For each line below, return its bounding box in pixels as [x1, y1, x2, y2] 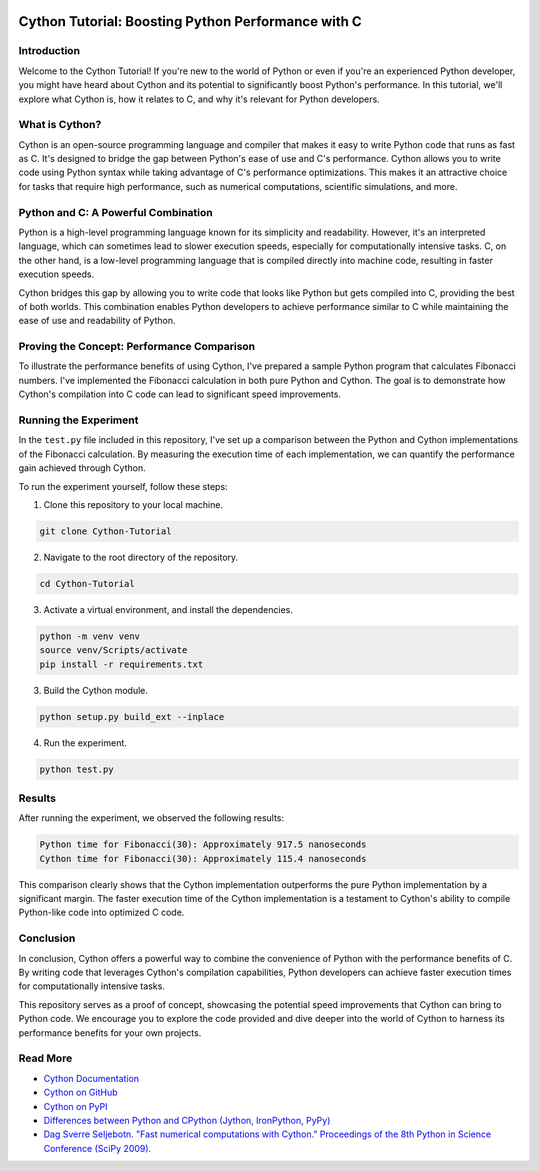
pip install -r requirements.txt [39, 658, 204, 670]
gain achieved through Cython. [18, 462, 146, 474]
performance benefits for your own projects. [18, 1026, 202, 1039]
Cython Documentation [43, 1072, 140, 1084]
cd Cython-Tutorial [39, 578, 135, 589]
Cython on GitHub [43, 1086, 119, 1099]
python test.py [39, 763, 114, 775]
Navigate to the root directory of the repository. [43, 551, 239, 563]
